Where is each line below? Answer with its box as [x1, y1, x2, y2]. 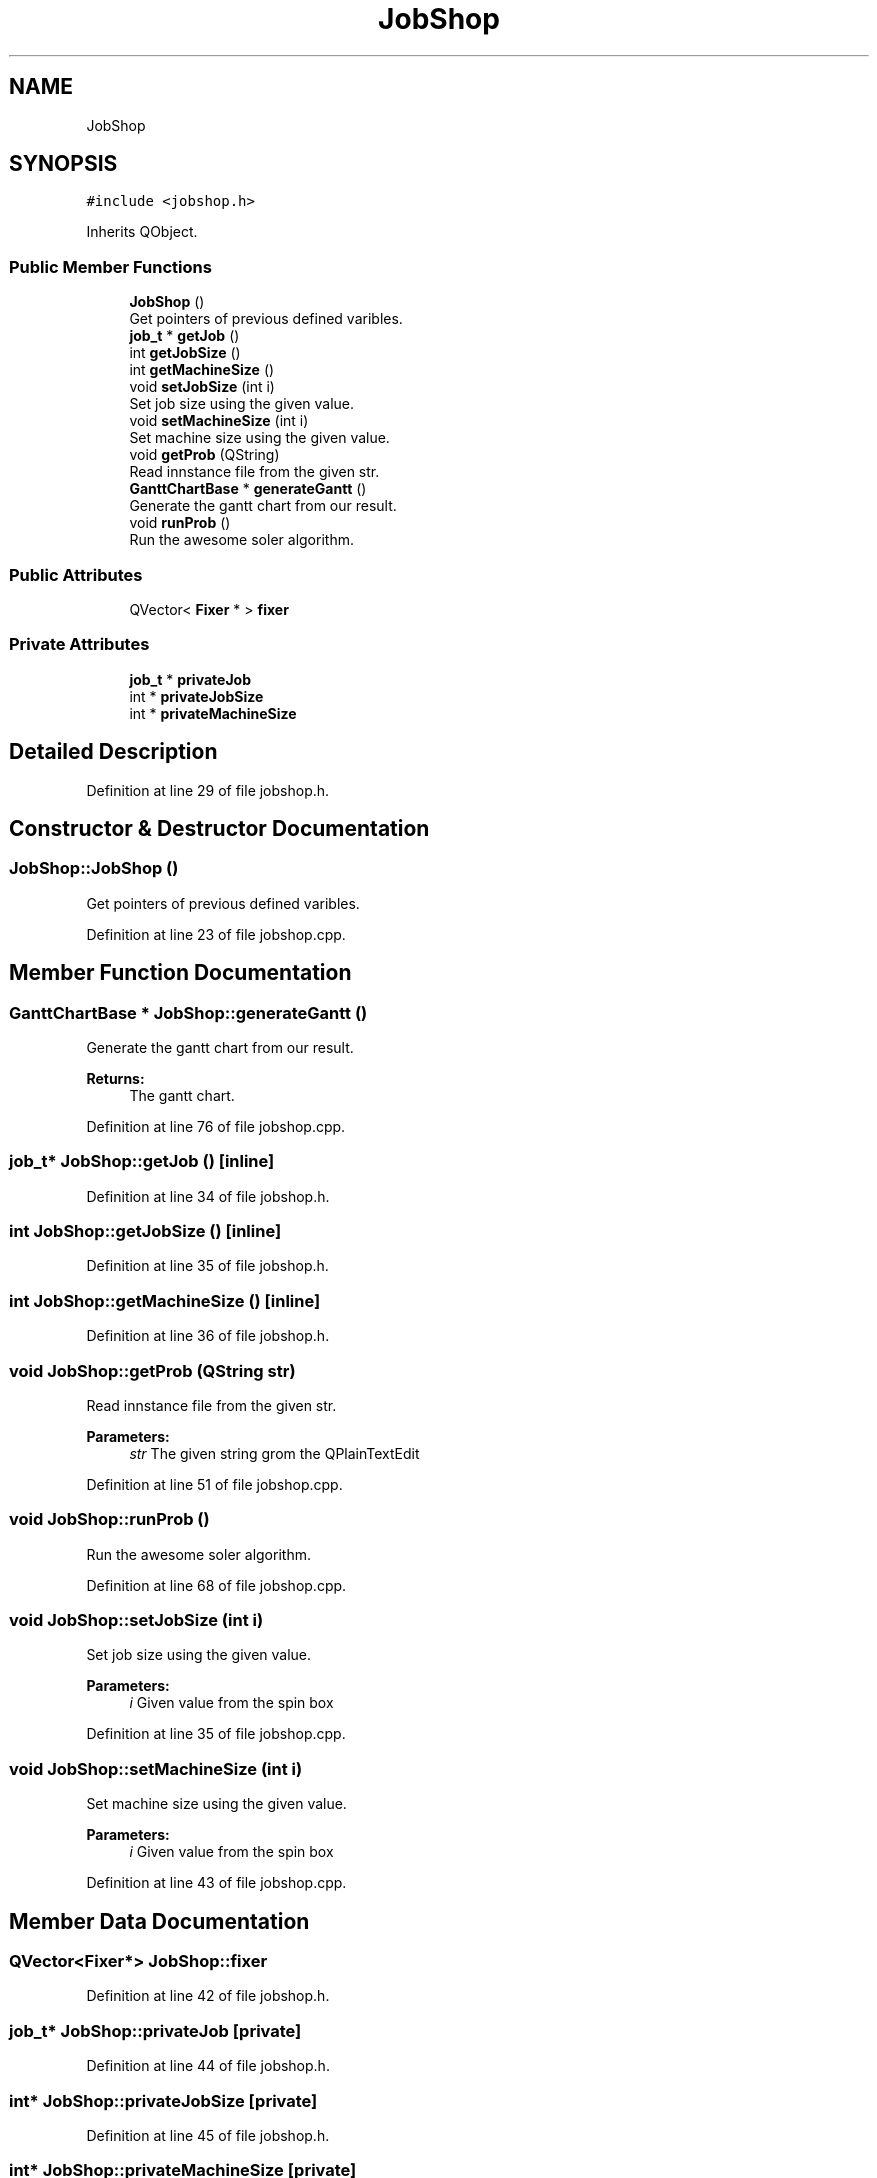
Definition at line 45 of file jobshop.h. [86, 2126, 330, 2144]
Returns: [86, 1069, 145, 1087]
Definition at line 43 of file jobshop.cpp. [86, 1874, 347, 1892]
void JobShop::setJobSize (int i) [9, 1610, 264, 1631]
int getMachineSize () [129, 361, 275, 379]
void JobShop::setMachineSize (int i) [9, 1758, 303, 1779]
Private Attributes [9, 634, 150, 655]
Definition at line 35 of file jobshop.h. [86, 1257, 329, 1275]
